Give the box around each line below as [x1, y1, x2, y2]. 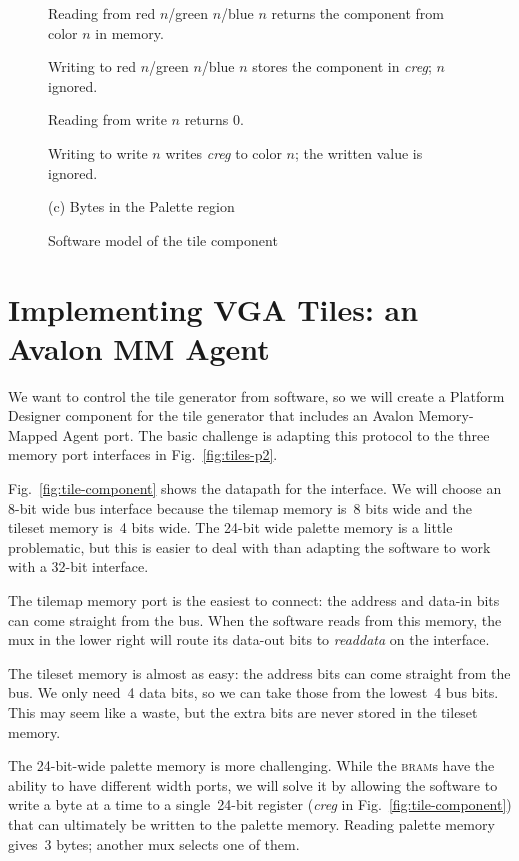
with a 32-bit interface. [8, 556, 149, 577]
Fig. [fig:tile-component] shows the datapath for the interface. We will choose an [8, 478, 502, 499]
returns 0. [184, 109, 244, 130]
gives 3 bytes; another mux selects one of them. [8, 833, 300, 854]
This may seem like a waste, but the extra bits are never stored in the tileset [8, 701, 478, 722]
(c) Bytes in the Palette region [48, 196, 235, 217]
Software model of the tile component [48, 229, 278, 250]
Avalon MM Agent [8, 327, 270, 368]
